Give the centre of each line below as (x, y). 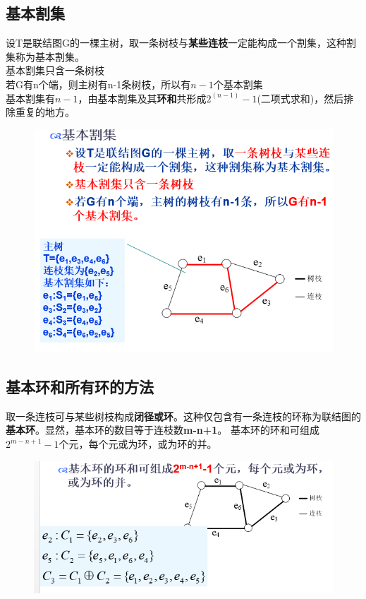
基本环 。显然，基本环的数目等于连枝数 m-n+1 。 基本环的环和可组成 (163, 430)
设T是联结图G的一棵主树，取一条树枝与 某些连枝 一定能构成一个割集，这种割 (181, 43)
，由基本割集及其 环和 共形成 (142, 98)
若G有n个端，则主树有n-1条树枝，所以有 (98, 84)
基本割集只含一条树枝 (55, 70)
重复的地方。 (45, 112)
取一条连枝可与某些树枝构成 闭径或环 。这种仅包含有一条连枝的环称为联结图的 (183, 416)
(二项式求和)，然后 (300, 98)
